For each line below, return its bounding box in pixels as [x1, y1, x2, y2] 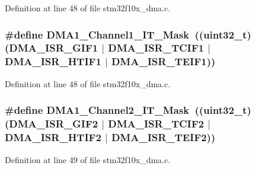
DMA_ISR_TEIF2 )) [111, 130, 216, 145]
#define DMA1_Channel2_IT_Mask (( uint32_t [5, 103, 247, 117]
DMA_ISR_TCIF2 [108, 116, 204, 131]
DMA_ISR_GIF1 [9, 40, 98, 55]
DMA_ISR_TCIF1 [108, 40, 204, 55]
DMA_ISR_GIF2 [9, 116, 98, 131]
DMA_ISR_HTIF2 [5, 130, 101, 145]
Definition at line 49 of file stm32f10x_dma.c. [5, 153, 171, 165]
